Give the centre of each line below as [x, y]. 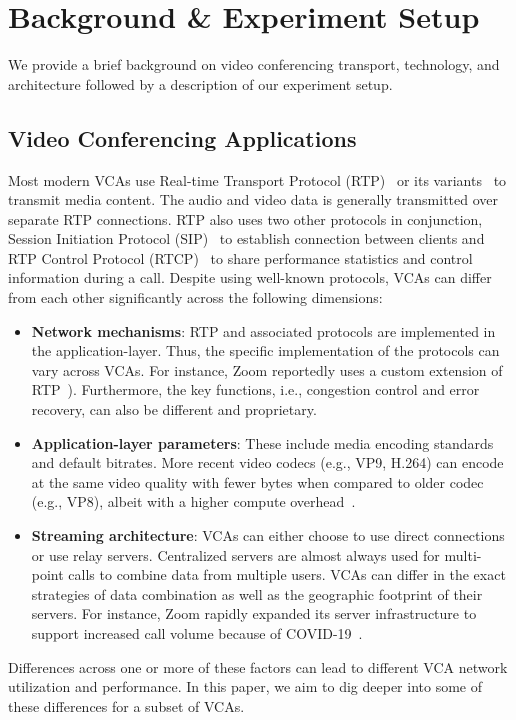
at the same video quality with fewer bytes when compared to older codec [257, 481]
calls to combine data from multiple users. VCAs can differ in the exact [287, 574]
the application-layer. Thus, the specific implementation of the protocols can [265, 350]
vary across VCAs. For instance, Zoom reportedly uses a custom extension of [267, 369]
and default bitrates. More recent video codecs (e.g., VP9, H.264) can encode [267, 462]
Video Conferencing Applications [182, 137]
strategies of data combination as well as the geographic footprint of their [257, 593]
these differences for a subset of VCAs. [126, 705]
